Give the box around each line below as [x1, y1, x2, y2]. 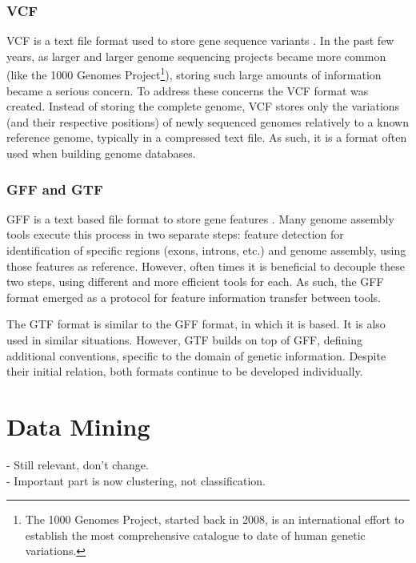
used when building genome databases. [6, 145, 196, 162]
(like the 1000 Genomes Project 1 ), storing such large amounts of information [6, 64, 382, 83]
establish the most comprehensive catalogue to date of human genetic [25, 526, 366, 543]
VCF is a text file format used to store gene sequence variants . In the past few [6, 32, 394, 49]
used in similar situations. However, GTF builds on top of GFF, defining [6, 332, 363, 348]
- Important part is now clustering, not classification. [6, 472, 266, 489]
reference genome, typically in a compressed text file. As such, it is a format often [6, 129, 407, 146]
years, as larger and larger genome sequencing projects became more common [6, 47, 386, 64]
